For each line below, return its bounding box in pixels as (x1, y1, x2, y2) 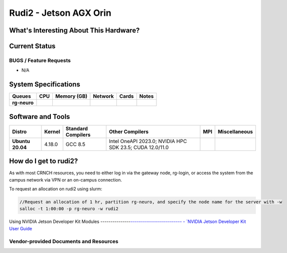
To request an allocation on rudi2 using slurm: (9, 186, 103, 192)
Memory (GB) (55, 93, 88, 100)
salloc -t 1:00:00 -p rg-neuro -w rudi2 (19, 206, 118, 212)
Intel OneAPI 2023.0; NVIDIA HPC (108, 138, 187, 145)
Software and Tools (9, 112, 70, 121)
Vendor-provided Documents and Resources (9, 238, 118, 245)
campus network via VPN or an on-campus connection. (9, 177, 122, 182)
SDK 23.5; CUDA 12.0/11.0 (108, 144, 169, 150)
